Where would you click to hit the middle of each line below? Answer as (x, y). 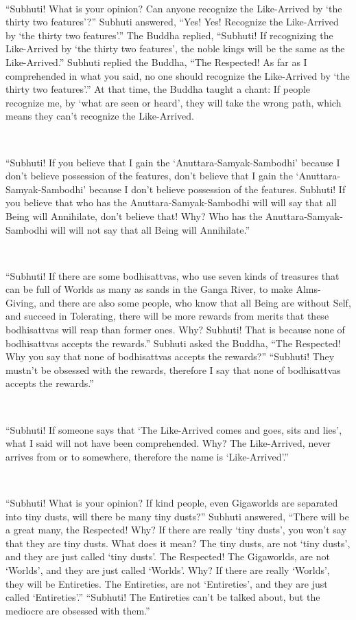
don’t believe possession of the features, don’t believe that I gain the (149, 176)
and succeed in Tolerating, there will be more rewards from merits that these (167, 316)
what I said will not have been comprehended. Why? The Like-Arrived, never (168, 443)
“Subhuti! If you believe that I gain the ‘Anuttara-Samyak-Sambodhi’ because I (173, 162)
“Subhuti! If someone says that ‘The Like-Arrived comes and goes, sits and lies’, (174, 429)
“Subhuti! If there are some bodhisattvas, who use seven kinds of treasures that (173, 275)
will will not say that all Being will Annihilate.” (150, 229)
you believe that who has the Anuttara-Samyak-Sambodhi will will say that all (171, 202)
